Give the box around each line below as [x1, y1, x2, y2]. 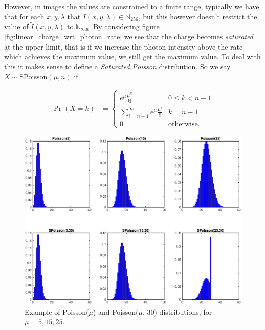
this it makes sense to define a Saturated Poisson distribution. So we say [4, 61, 231, 72]
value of [4, 21, 29, 32]
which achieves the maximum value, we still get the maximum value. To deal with [4, 51, 261, 62]
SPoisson [19, 74, 48, 81]
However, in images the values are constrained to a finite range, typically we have [4, 1, 259, 11]
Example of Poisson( [25, 306, 89, 317]
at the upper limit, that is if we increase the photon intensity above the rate [4, 41, 243, 52]
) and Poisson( [93, 306, 139, 317]
